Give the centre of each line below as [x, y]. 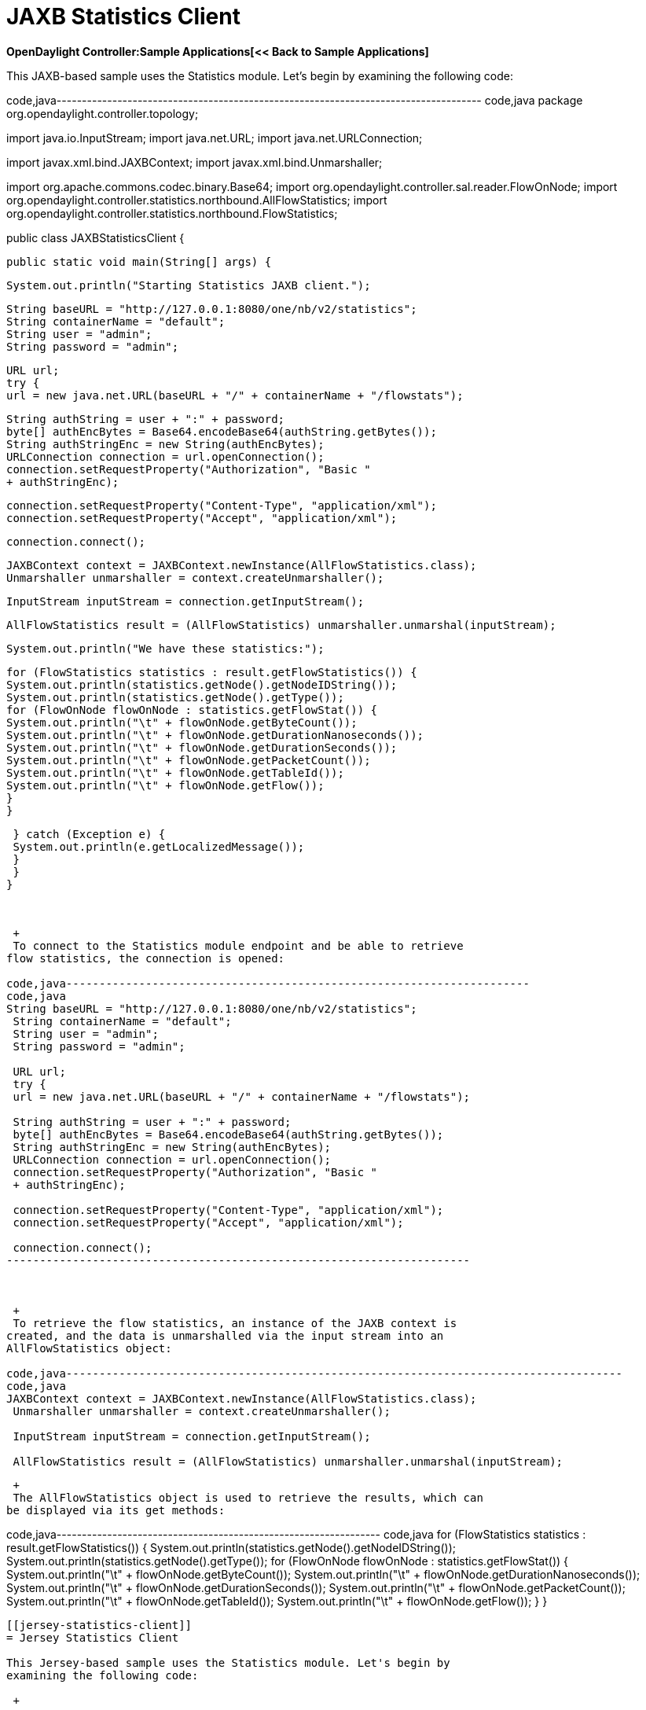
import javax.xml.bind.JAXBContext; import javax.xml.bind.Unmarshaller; [195, 162]
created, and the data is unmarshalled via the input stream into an [225, 1335]
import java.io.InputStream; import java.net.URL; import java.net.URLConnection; [215, 138]
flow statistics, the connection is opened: [146, 958]
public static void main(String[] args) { [139, 261]
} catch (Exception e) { [89, 834]
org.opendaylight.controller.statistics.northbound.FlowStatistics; [172, 213]
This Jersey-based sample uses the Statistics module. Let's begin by [228, 1662]
